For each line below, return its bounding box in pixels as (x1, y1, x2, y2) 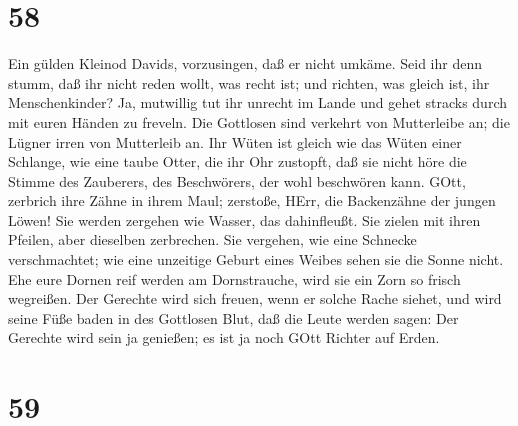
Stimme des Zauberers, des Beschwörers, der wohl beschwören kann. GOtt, (8, 170, 466, 191)
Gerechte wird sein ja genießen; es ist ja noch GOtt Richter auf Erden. (8, 327, 440, 348)
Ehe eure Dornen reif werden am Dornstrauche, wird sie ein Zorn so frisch (8, 268, 461, 289)
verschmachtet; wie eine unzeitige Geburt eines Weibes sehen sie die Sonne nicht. (8, 249, 504, 270)
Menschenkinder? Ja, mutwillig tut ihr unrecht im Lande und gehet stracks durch (8, 92, 507, 113)
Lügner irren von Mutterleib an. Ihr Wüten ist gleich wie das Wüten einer (8, 131, 462, 152)
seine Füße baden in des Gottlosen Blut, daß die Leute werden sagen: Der (8, 307, 459, 328)
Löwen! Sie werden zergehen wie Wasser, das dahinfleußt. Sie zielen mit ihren (8, 209, 481, 230)
